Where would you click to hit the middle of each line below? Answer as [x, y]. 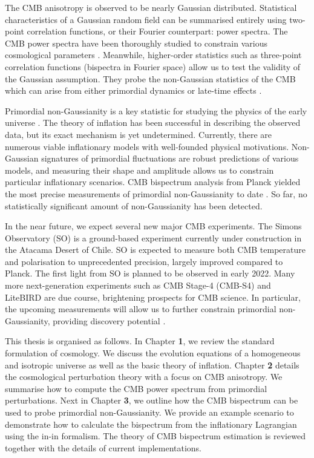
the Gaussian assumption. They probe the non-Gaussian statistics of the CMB [150, 78]
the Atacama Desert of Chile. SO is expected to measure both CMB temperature [155, 250]
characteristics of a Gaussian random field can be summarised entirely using [146, 19]
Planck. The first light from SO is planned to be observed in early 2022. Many [150, 273]
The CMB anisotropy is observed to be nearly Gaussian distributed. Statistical [151, 7]
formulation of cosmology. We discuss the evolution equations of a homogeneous [153, 353]
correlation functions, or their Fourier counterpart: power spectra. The [157, 31]
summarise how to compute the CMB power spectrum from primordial [136, 388]
